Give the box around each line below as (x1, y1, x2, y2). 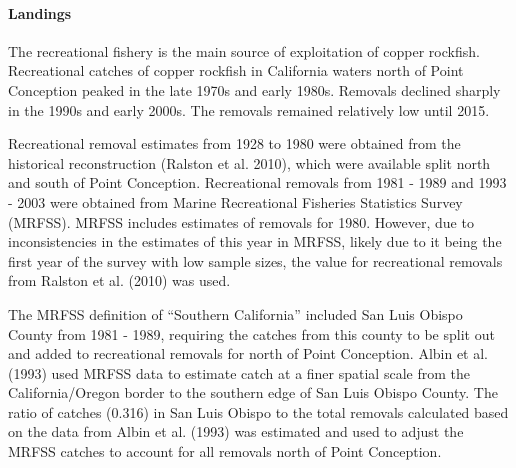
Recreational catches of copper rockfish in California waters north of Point (8, 60, 464, 81)
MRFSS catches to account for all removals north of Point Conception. (8, 441, 442, 462)
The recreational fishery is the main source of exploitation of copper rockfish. (8, 40, 480, 61)
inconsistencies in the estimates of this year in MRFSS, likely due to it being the (8, 231, 502, 252)
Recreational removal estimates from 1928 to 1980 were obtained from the (8, 133, 461, 154)
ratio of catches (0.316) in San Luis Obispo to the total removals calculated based (8, 401, 509, 422)
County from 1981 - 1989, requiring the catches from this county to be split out (8, 323, 495, 344)
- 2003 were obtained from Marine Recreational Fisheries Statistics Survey (8, 191, 463, 212)
